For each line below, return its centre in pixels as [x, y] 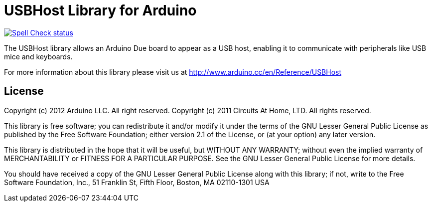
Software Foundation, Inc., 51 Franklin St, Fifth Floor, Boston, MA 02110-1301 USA [137, 182]
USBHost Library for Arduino [100, 10]
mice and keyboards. [38, 56]
